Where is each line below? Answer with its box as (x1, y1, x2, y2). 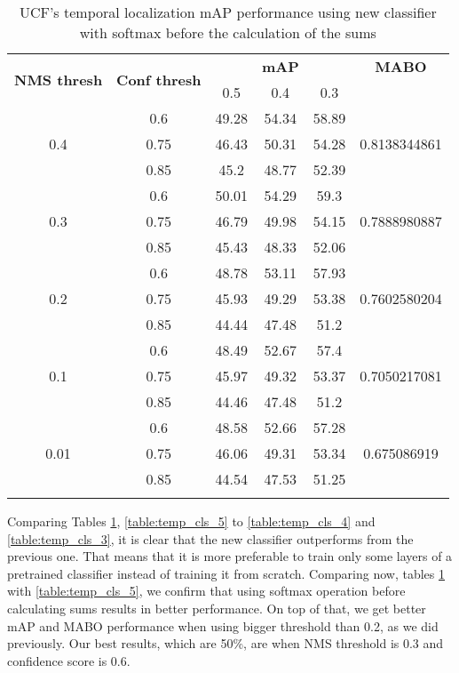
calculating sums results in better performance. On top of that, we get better (7, 598, 426, 617)
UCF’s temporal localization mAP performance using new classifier (19, 2, 437, 22)
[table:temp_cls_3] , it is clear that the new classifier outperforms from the (7, 529, 414, 548)
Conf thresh (116, 68, 202, 90)
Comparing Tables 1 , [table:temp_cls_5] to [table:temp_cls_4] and (7, 512, 376, 530)
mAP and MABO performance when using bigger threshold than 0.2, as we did (7, 616, 439, 635)
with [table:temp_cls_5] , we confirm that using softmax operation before (7, 581, 406, 600)
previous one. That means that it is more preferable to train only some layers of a (7, 547, 453, 565)
